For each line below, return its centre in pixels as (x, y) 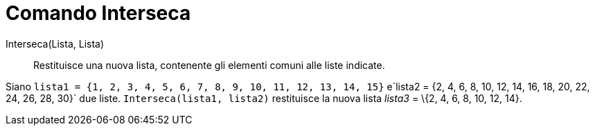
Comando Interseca (98, 13)
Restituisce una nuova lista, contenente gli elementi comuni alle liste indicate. (209, 65)
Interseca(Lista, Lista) (55, 43)
